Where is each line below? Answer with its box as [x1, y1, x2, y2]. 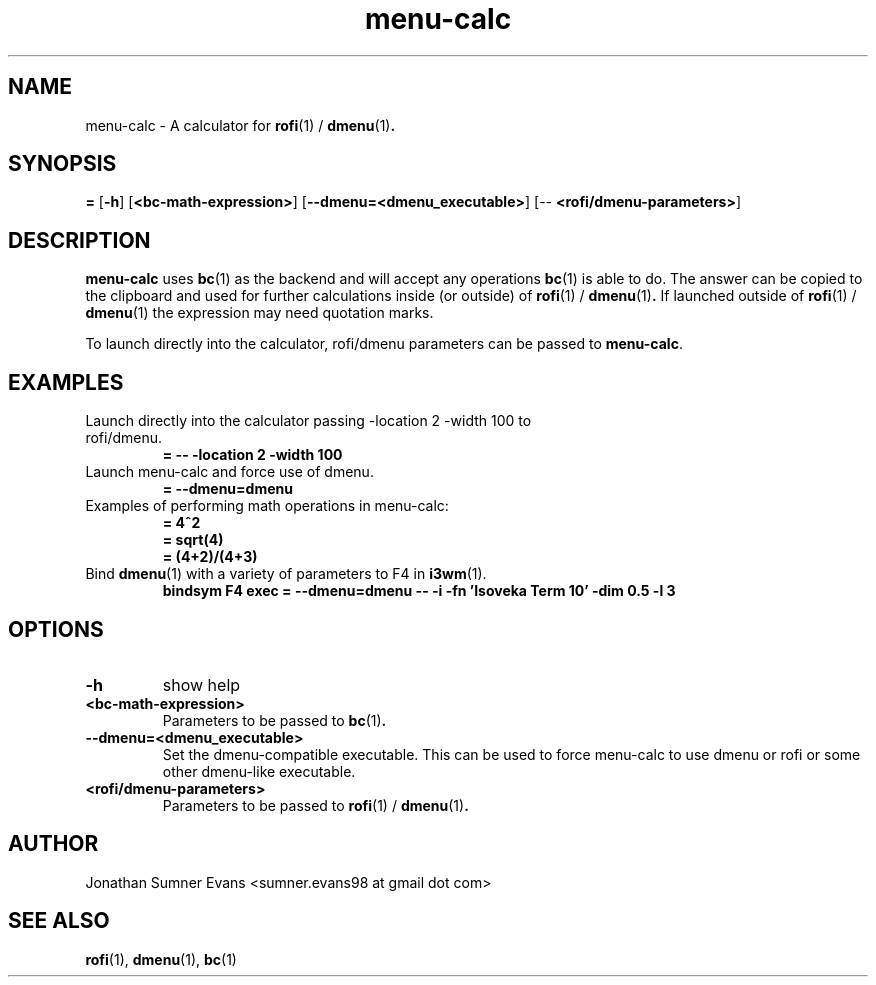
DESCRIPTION [8, 227, 151, 253]
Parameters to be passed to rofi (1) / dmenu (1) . [162, 796, 469, 814]
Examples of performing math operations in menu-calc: [85, 497, 449, 515]
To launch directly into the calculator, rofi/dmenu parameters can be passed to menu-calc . [85, 335, 683, 353]
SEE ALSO [8, 908, 110, 934]
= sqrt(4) [162, 531, 224, 549]
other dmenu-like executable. [162, 762, 356, 780]
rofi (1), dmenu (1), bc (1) [85, 950, 237, 968]
